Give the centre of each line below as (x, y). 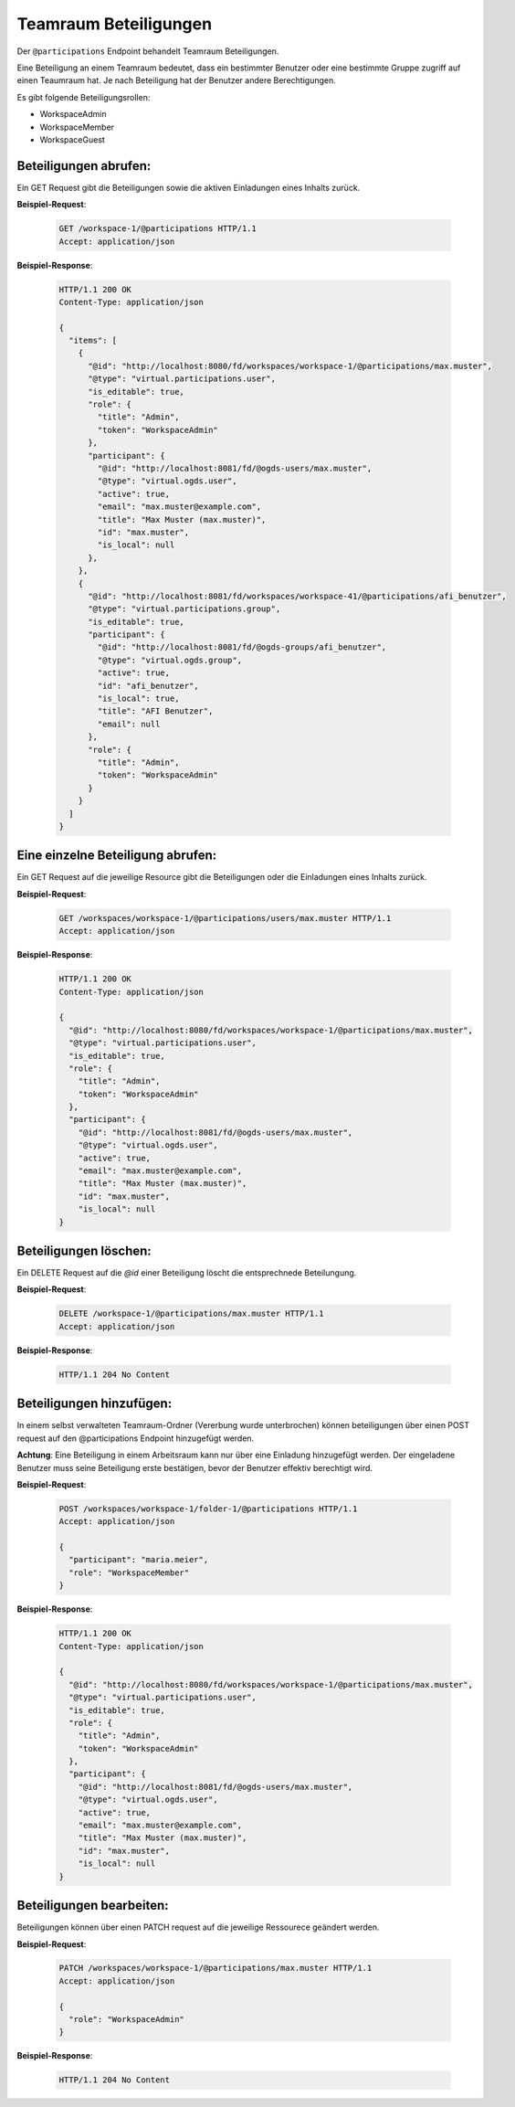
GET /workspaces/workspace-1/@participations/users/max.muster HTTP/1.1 (225, 918)
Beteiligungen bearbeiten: (93, 1906)
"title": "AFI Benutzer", (155, 711)
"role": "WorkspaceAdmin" (126, 2020)
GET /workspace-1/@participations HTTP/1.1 (158, 229)
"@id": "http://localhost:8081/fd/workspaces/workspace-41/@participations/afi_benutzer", (297, 596)
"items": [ (93, 341)
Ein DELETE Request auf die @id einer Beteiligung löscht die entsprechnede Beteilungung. (187, 1273)
